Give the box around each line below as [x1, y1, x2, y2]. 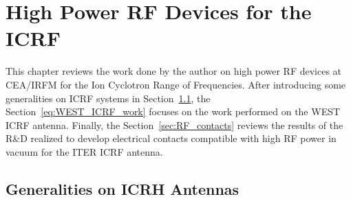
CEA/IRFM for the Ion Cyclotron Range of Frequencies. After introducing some [6, 77, 346, 91]
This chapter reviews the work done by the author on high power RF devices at [6, 64, 342, 78]
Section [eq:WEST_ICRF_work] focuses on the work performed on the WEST [6, 104, 341, 119]
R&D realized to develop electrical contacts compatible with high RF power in [6, 131, 337, 145]
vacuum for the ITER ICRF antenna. [6, 144, 163, 158]
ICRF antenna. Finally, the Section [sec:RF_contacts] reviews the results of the [6, 117, 343, 132]
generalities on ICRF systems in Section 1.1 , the [6, 91, 211, 105]
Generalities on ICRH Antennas [6, 178, 240, 199]
